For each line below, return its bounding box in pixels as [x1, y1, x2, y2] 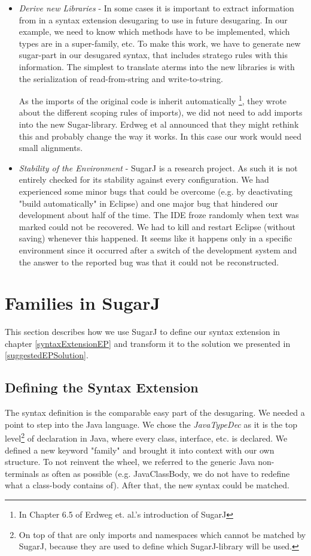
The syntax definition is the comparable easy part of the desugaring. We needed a [5, 406, 305, 419]
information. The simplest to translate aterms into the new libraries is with [19, 60, 295, 72]
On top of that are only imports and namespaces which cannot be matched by [19, 528, 306, 540]
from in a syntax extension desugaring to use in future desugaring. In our [19, 13, 288, 26]
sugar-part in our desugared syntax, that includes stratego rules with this [19, 49, 288, 61]
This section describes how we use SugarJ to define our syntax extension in [5, 325, 280, 338]
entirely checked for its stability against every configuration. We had [19, 173, 269, 186]
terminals [5, 467, 39, 479]
